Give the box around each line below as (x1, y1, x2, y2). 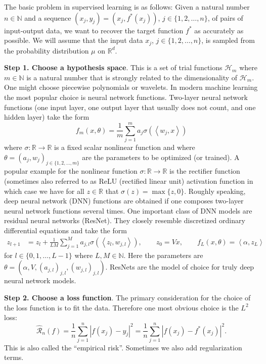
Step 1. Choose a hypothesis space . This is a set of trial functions (4, 62, 223, 73)
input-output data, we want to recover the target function (4, 25, 184, 35)
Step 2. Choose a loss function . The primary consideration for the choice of (4, 292, 251, 302)
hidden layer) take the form (4, 112, 90, 122)
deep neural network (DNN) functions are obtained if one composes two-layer (4, 195, 244, 206)
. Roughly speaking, (184, 185, 246, 196)
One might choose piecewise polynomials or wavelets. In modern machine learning (4, 82, 258, 92)
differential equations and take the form (4, 225, 127, 235)
